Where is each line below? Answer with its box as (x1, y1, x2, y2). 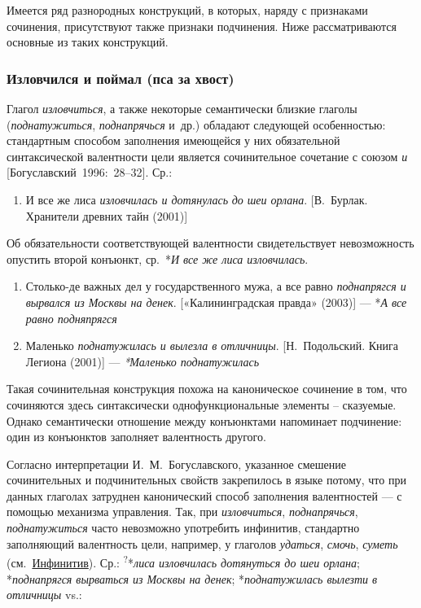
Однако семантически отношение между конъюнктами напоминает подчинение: (7, 412, 402, 429)
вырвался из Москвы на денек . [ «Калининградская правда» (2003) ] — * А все (25, 293, 407, 310)
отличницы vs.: (7, 586, 82, 603)
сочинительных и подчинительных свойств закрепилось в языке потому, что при (7, 471, 406, 488)
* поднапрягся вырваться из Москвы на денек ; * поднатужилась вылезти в (7, 570, 378, 587)
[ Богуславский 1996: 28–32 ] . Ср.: (7, 164, 173, 181)
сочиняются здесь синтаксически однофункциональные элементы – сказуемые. (7, 396, 397, 413)
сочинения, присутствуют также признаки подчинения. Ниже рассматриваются (7, 17, 397, 34)
